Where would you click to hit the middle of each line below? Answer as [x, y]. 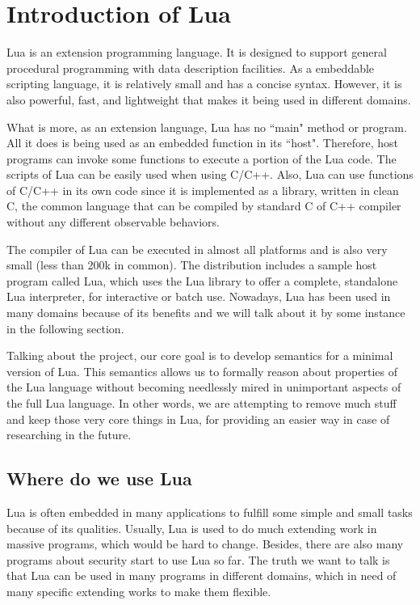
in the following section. [65, 328]
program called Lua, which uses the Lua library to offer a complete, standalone [202, 280]
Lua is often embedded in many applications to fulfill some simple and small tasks [210, 512]
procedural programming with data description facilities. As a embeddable [191, 68]
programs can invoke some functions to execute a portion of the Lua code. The [202, 158]
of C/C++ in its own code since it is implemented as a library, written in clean [203, 190]
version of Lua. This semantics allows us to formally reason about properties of [202, 371]
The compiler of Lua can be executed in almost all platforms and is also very [197, 249]
